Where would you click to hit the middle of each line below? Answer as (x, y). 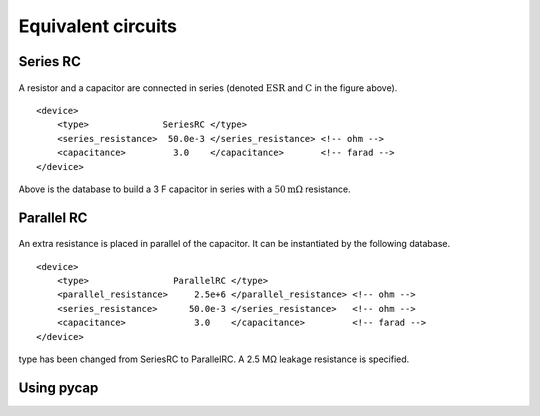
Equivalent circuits (98, 26)
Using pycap (58, 387)
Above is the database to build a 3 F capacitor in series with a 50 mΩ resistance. (184, 189)
